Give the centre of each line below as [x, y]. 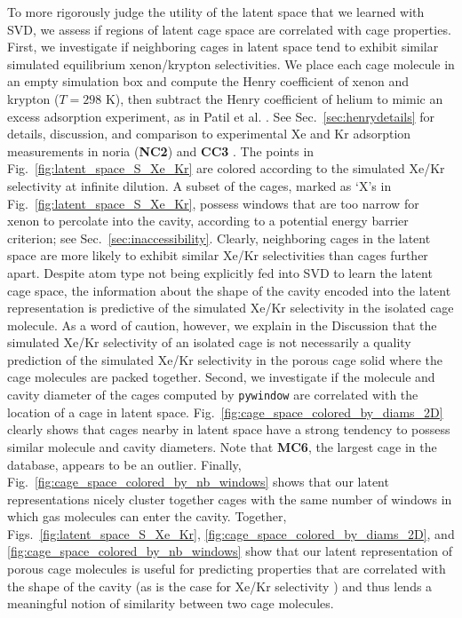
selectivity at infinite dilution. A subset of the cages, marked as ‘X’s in [199, 185]
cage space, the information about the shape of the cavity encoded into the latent [229, 290]
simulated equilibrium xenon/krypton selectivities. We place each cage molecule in [231, 63]
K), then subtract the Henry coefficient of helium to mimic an [274, 98]
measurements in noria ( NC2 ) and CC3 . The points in [161, 151]
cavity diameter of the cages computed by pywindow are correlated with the [213, 395]
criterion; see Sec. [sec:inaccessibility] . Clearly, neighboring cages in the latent [219, 238]
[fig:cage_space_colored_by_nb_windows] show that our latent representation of [230, 551]
